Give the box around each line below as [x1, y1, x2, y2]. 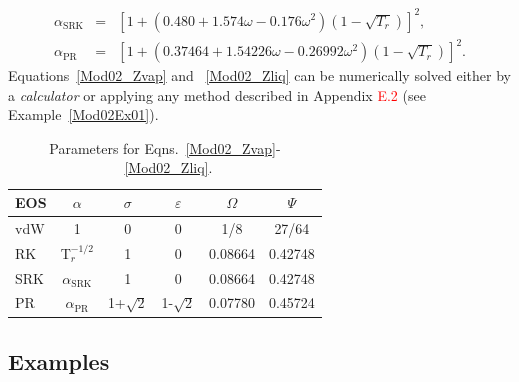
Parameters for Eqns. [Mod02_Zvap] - [49, 137, 281, 158]
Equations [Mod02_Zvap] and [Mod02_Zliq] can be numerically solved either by [8, 65, 511, 86]
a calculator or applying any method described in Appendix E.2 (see [8, 84, 426, 105]
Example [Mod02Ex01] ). [8, 104, 159, 125]
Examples [8, 345, 110, 376]
